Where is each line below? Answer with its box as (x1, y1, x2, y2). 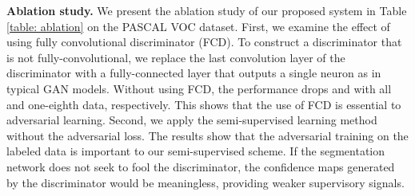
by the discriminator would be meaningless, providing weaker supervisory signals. (6, 174, 405, 190)
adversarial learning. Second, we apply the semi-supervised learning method (6, 112, 377, 128)
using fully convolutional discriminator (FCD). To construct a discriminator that (6, 33, 402, 50)
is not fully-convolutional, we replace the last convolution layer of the (6, 49, 345, 65)
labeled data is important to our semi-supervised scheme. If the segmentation (6, 143, 385, 159)
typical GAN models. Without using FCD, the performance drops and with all (6, 80, 392, 96)
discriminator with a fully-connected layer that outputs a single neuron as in (6, 65, 381, 81)
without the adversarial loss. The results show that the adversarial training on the (6, 127, 409, 143)
